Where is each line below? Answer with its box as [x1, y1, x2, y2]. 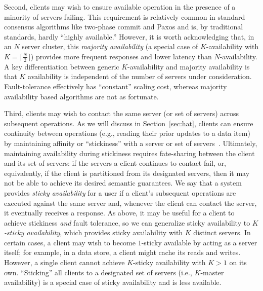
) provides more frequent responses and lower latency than [30, 51, 212, 61]
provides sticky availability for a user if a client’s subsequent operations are [4, 187, 236, 198]
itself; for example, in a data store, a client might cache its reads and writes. [4, 247, 241, 258]
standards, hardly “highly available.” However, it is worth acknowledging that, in [4, 31, 254, 42]
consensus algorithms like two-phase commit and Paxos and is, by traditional [4, 21, 243, 32]
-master [200, 267, 224, 277]
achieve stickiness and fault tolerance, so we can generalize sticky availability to [4, 217, 250, 228]
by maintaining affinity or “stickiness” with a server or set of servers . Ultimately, [4, 137, 257, 148]
